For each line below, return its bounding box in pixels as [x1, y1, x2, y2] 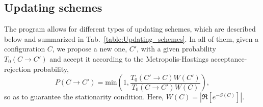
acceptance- [211, 53, 247, 64]
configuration [4, 43, 45, 54]
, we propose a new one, [52, 43, 127, 54]
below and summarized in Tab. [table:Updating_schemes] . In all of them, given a [4, 33, 259, 44]
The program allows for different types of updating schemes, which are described [4, 23, 256, 34]
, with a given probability [137, 43, 216, 54]
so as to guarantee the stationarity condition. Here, [4, 91, 164, 102]
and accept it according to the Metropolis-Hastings [49, 53, 208, 64]
